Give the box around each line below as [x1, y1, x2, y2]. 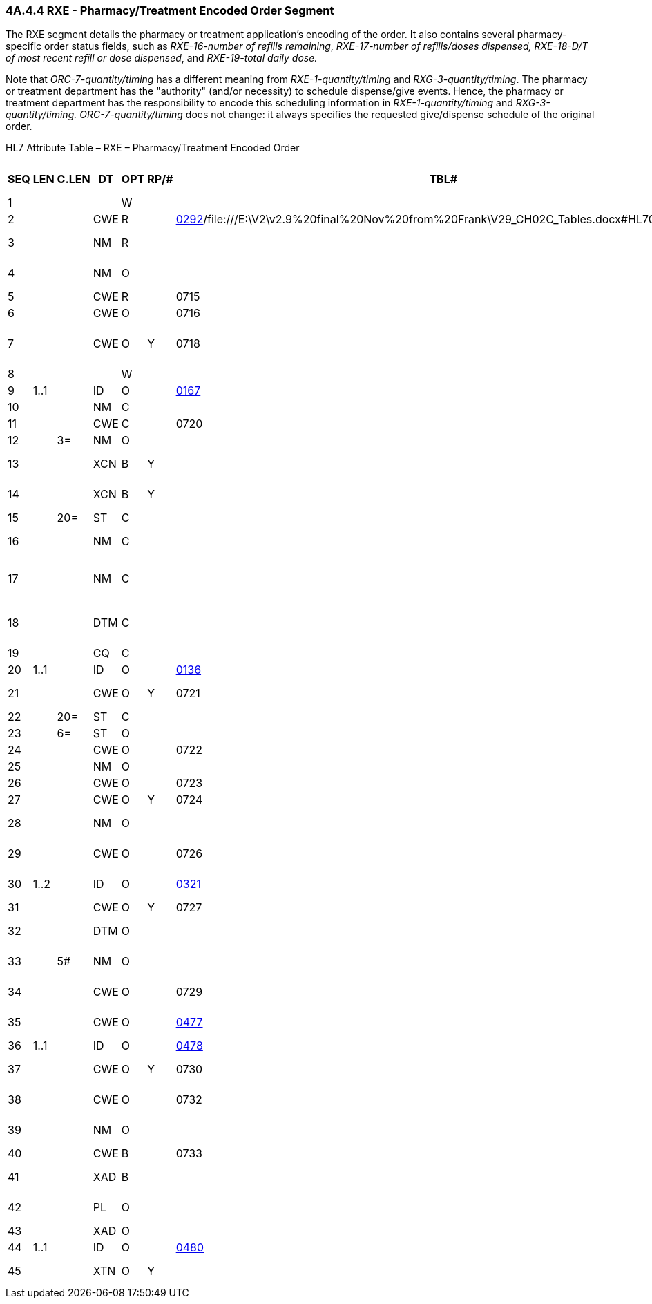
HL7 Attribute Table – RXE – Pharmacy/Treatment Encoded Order [6, 142, 300, 154]
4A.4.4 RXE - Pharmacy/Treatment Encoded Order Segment [6, 3, 334, 17]
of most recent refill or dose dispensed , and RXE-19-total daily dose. [6, 52, 318, 64]
